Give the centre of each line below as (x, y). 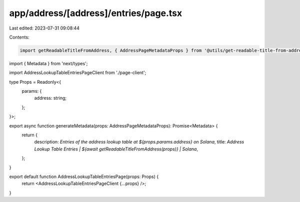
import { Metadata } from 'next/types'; (48, 63)
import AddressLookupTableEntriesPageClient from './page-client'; (78, 73)
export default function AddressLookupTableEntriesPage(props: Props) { (84, 176)
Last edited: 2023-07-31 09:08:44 (44, 28)
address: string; (50, 98)
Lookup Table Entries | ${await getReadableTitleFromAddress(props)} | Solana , (116, 149)
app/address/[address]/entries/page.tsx (96, 13)
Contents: (19, 37)
